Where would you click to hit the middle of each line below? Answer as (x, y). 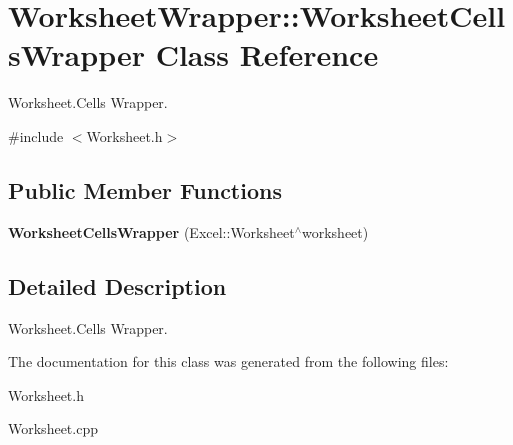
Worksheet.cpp (53, 428)
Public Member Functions (145, 189)
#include (36, 135)
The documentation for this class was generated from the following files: (228, 361)
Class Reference (267, 54)
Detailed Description (117, 285)
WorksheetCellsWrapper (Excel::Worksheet (151, 231)
